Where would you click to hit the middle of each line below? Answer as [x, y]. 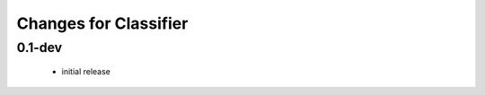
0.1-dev [40, 47]
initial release [86, 72]
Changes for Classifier [102, 23]
